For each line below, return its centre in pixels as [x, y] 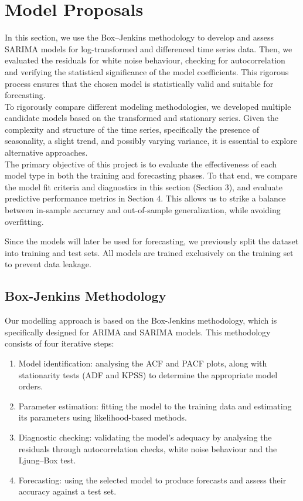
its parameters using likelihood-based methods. [103, 417]
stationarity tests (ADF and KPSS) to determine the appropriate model [148, 374]
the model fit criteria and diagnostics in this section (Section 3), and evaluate [144, 186]
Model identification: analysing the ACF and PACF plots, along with [143, 363]
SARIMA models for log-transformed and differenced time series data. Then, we [149, 48]
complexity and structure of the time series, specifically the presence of [132, 129]
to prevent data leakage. [48, 264]
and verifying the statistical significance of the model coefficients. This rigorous [147, 71]
